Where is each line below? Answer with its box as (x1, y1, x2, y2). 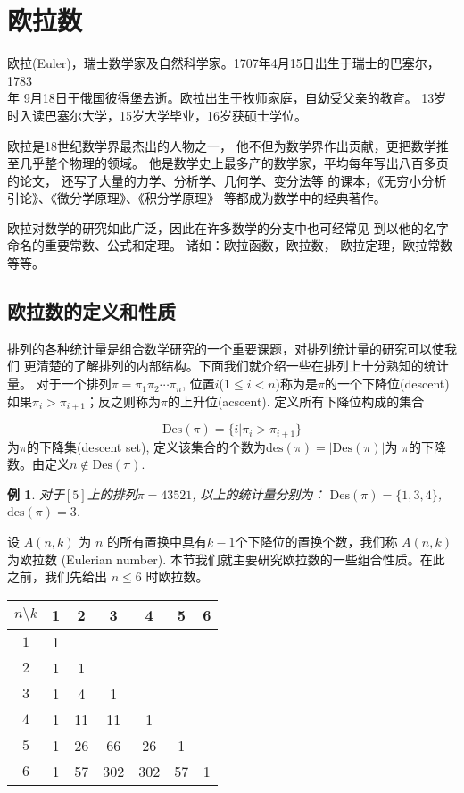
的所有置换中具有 (106, 531, 207, 550)
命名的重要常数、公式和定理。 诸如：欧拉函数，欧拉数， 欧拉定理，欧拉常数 (7, 236, 453, 255)
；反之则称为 (85, 391, 161, 410)
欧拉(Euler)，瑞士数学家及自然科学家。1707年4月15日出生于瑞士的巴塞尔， (7, 54, 440, 72)
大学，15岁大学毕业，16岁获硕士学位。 (81, 105, 307, 124)
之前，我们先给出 (7, 567, 107, 586)
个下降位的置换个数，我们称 (235, 531, 398, 550)
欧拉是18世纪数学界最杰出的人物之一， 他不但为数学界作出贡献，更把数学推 (7, 136, 449, 154)
